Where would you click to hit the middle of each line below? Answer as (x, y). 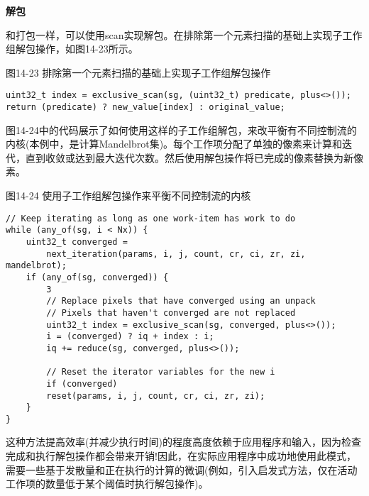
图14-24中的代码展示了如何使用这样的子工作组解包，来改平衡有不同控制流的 (181, 129)
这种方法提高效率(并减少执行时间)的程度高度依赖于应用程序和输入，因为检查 (183, 442)
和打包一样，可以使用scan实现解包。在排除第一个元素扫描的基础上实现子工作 (184, 34)
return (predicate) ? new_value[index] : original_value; (145, 108)
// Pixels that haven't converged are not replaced (171, 313)
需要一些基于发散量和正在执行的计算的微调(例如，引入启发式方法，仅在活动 (182, 469)
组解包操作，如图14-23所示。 (72, 49)
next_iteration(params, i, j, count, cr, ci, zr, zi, (176, 254)
